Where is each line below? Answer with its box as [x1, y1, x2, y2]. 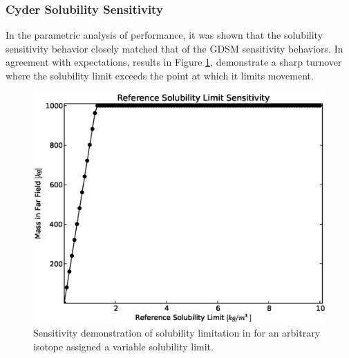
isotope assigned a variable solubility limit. [33, 339, 214, 353]
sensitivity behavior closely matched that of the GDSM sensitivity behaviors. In [6, 41, 343, 55]
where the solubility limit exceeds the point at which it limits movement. [6, 68, 314, 82]
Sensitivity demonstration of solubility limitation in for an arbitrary [33, 326, 321, 340]
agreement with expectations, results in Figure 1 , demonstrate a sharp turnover [6, 55, 342, 69]
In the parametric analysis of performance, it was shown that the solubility [6, 28, 323, 42]
